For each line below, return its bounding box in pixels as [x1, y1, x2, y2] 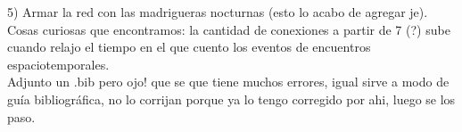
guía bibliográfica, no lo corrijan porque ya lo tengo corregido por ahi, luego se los [7, 89, 456, 108]
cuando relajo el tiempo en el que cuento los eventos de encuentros [7, 37, 371, 56]
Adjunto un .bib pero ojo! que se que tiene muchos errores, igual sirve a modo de [7, 72, 450, 91]
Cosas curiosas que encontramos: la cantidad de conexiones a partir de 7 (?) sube [7, 20, 450, 38]
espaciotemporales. [7, 54, 110, 73]
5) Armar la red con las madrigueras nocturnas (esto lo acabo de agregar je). [7, 3, 428, 21]
